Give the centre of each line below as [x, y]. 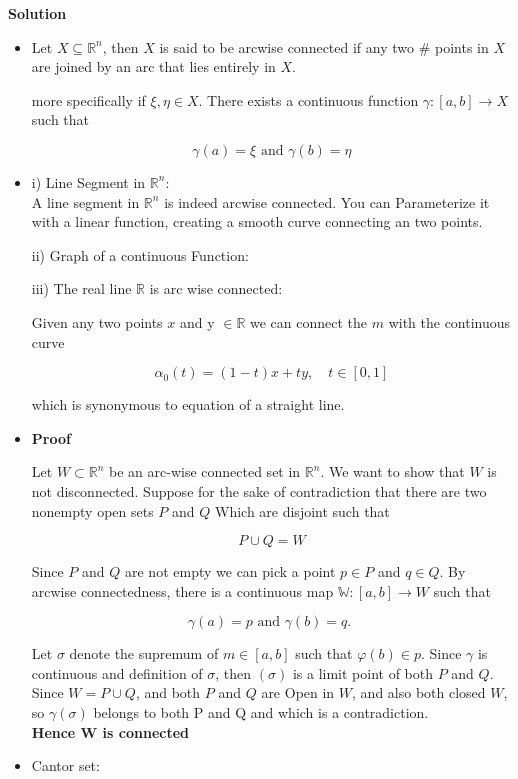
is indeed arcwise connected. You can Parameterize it [327, 201]
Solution [37, 13]
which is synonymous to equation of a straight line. [188, 404]
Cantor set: [65, 765]
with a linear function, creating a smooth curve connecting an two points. [257, 221]
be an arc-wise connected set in [205, 471]
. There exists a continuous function [308, 99]
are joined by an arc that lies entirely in [153, 66]
